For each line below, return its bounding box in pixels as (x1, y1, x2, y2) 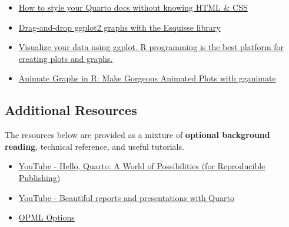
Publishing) (18, 171, 61, 183)
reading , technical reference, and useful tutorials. (5, 140, 184, 152)
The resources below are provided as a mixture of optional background (5, 129, 270, 141)
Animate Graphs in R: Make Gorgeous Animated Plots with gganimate (18, 72, 276, 84)
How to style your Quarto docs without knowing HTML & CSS (18, 1, 248, 13)
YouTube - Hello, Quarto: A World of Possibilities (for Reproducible (18, 160, 265, 172)
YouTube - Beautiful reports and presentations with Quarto (18, 191, 234, 203)
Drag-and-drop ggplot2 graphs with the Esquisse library (18, 21, 221, 33)
